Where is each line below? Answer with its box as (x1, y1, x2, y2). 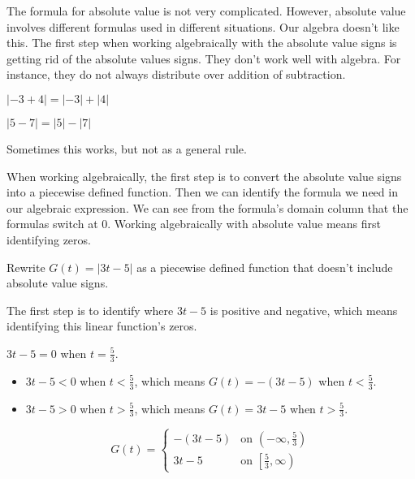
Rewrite (6, 258, 45, 275)
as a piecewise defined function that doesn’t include (136, 258, 393, 275)
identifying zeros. (6, 231, 91, 248)
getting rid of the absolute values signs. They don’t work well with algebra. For (6, 50, 401, 67)
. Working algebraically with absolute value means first (107, 215, 382, 232)
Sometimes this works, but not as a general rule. (6, 140, 247, 157)
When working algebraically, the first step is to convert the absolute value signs (6, 167, 402, 184)
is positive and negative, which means (210, 301, 398, 318)
